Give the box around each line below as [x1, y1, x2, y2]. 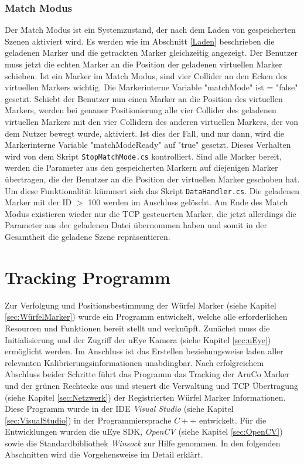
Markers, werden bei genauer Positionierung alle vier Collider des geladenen [5, 104, 276, 116]
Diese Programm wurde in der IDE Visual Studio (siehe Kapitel [5, 402, 234, 415]
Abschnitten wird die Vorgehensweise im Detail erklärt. [5, 448, 203, 460]
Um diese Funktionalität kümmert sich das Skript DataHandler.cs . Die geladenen [5, 184, 300, 197]
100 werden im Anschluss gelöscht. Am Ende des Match [88, 196, 288, 208]
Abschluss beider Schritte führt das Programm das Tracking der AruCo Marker [5, 368, 290, 380]
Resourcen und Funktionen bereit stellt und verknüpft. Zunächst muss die [5, 321, 270, 334]
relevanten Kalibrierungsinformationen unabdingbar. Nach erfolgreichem [5, 356, 264, 368]
